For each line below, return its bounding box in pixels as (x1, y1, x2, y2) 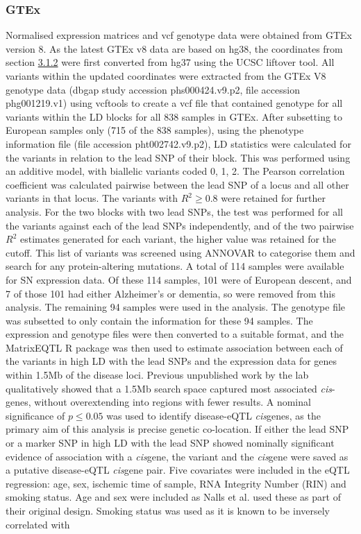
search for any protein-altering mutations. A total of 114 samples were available (6, 259, 344, 273)
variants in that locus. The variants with (6, 191, 178, 205)
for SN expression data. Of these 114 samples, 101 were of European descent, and (6, 272, 352, 286)
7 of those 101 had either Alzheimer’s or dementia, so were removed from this (6, 286, 335, 300)
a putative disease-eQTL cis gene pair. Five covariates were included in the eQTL (6, 463, 350, 477)
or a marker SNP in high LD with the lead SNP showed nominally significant (6, 436, 335, 450)
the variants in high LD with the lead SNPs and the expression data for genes (6, 354, 337, 368)
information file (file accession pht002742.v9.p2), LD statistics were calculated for (6, 136, 351, 150)
